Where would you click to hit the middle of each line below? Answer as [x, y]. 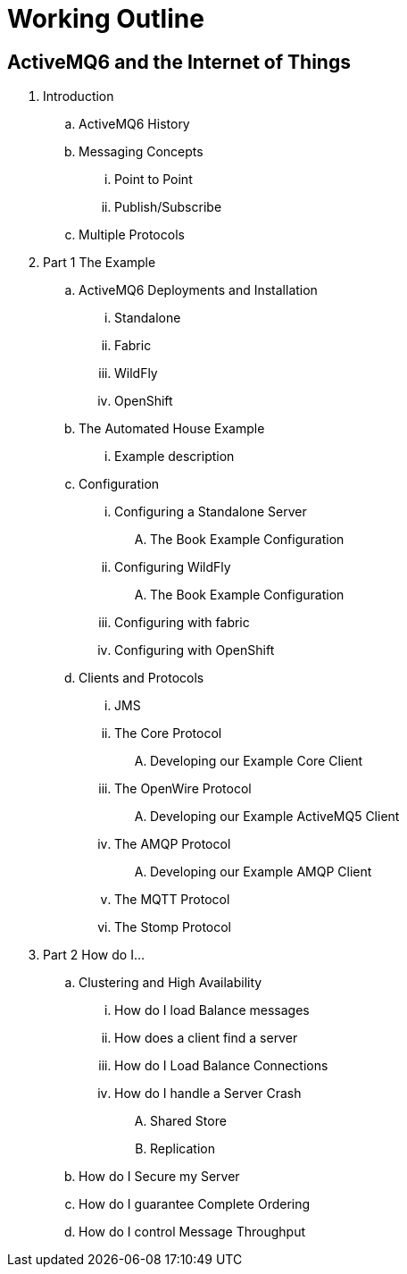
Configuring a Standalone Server [211, 512]
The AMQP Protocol [173, 844]
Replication [183, 1149]
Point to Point [154, 180]
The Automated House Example [172, 429]
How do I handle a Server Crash [208, 1094]
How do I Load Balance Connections [221, 1066]
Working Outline [106, 19]
